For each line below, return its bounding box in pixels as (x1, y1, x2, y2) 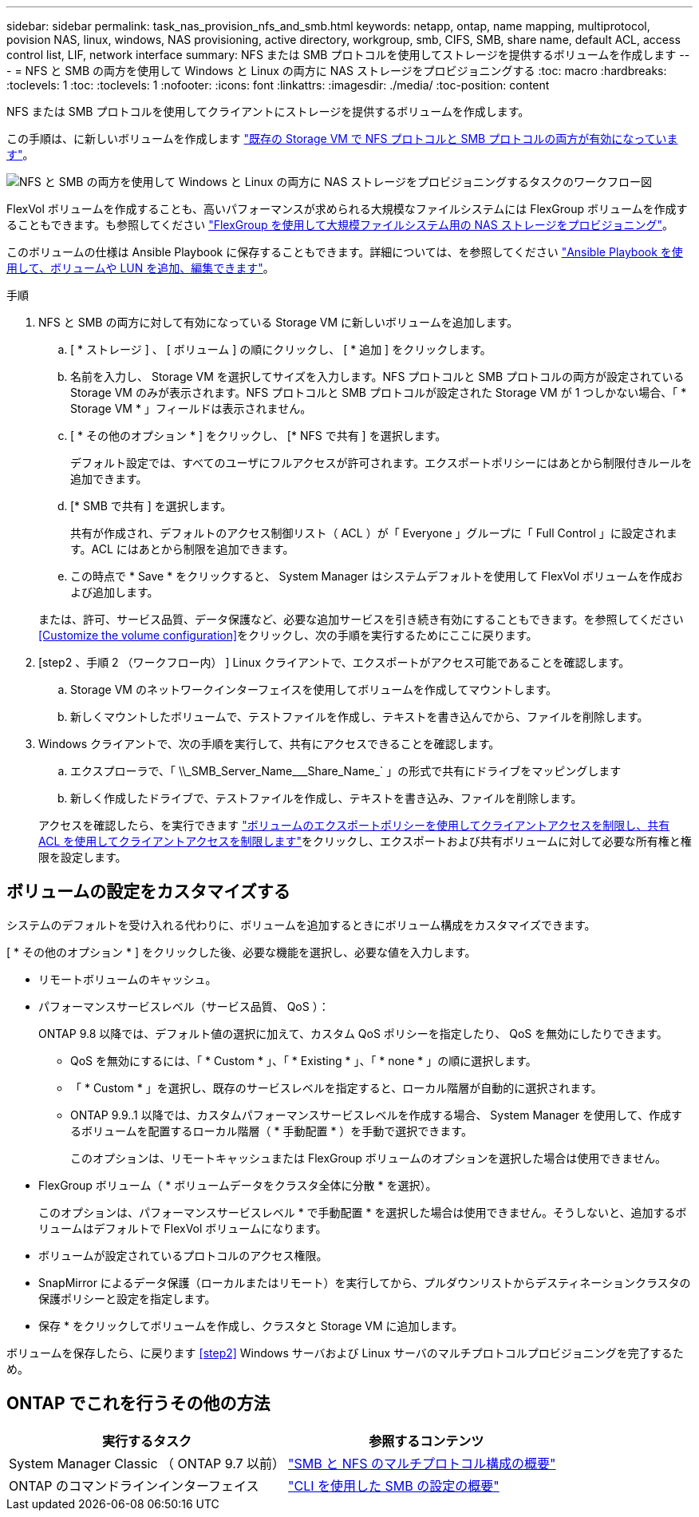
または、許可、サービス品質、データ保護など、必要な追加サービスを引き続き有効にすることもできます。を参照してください (38, 612, 684, 626)
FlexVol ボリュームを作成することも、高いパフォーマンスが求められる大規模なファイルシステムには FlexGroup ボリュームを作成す (6, 202, 688, 216)
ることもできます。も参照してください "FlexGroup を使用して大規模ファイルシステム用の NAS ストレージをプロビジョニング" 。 (6, 218, 673, 232)
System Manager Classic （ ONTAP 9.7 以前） (9, 1455, 286, 1471)
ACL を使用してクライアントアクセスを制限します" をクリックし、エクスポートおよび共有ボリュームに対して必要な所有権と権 (38, 834, 692, 848)
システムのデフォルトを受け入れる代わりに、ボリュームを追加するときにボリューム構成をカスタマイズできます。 (6, 917, 596, 932)
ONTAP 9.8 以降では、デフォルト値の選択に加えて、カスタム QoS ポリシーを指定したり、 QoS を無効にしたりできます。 (38, 1026, 668, 1040)
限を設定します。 (38, 850, 127, 864)
